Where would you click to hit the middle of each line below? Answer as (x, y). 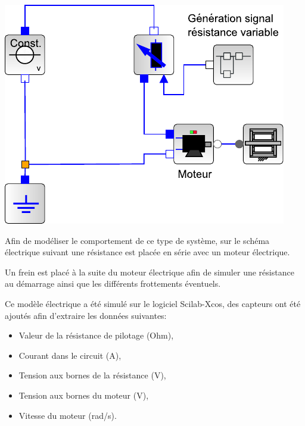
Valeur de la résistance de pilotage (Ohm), (96, 335)
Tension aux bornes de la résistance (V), (92, 375)
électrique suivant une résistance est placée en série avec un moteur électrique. (147, 252)
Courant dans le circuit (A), (70, 355)
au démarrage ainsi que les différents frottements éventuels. (113, 284)
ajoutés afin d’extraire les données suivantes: (86, 315)
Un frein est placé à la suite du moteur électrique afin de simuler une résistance (150, 272)
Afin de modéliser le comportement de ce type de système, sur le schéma (137, 240)
